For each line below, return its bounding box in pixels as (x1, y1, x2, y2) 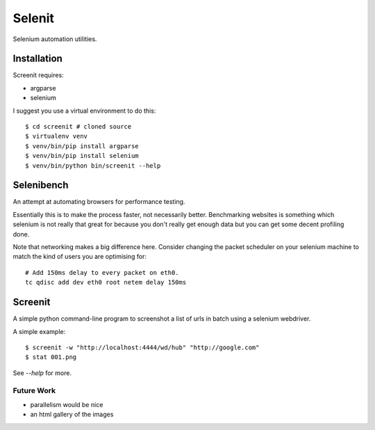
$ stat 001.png (25, 353, 77, 361)
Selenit (12, 10, 55, 26)
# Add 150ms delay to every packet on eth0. (25, 269, 180, 276)
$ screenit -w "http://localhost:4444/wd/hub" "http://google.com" (25, 343, 260, 351)
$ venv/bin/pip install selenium (25, 152, 139, 160)
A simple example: (12, 327, 66, 335)
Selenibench (12, 180, 69, 191)
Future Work (12, 386, 56, 396)
